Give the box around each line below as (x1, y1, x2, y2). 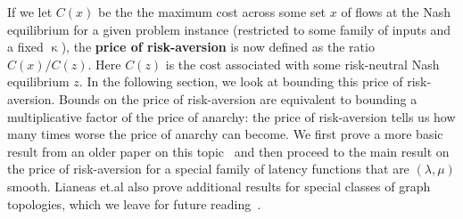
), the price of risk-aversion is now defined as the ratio (61, 37, 375, 56)
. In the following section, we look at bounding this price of (79, 72, 403, 91)
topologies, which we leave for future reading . (7, 194, 261, 213)
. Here (87, 54, 121, 73)
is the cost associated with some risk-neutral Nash (165, 54, 440, 73)
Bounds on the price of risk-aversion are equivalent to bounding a (59, 89, 418, 108)
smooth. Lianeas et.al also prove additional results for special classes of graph (7, 176, 431, 195)
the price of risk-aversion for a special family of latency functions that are (7, 159, 409, 178)
